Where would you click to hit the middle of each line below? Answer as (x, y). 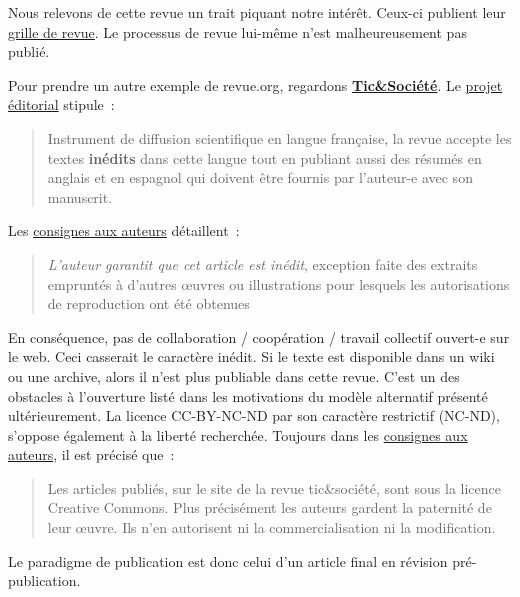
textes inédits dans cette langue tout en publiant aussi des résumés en (264, 157)
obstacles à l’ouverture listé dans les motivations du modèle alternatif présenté (248, 395)
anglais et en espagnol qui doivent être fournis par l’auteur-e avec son (260, 177)
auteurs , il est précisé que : (91, 454)
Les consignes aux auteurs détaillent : (124, 230)
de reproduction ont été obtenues (148, 303)
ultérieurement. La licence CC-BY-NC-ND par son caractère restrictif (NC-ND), (254, 415)
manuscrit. (80, 196)
